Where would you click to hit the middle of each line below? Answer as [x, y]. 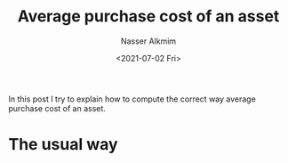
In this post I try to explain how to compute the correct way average [132, 99]
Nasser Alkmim [148, 41]
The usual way [63, 145]
